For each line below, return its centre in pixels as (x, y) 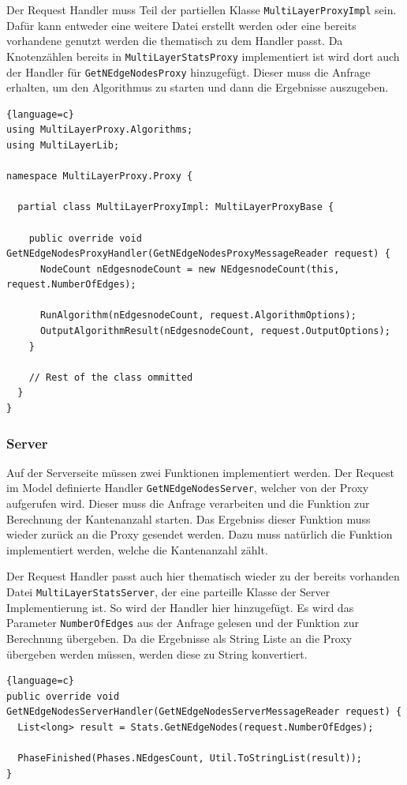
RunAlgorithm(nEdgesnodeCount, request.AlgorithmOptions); (198, 316)
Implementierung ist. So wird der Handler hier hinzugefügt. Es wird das (180, 607)
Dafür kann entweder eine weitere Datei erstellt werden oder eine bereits (181, 25)
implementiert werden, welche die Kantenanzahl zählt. (137, 549)
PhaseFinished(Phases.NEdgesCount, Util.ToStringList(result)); (190, 759)
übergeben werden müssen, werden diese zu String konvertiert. (157, 654)
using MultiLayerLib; (63, 145)
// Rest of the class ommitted (111, 377)
